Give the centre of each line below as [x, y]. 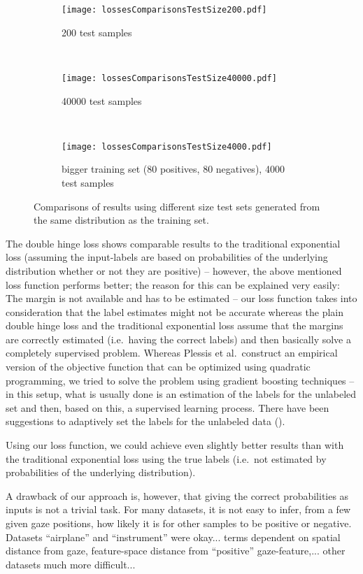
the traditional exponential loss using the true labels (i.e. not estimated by [166, 458]
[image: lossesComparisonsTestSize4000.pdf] [167, 146]
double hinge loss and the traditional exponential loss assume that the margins [175, 325]
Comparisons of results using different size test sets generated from [177, 206]
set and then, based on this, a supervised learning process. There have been [168, 407]
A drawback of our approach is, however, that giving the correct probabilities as [177, 495]
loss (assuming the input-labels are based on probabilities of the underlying [167, 257]
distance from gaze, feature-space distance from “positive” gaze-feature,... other [176, 551]
